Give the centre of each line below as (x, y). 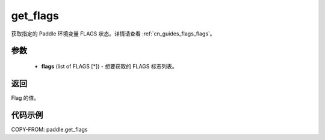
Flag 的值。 (25, 98)
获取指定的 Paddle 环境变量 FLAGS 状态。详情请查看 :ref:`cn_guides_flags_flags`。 (113, 34)
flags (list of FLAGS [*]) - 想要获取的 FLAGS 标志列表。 (109, 66)
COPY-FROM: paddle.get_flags (49, 129)
